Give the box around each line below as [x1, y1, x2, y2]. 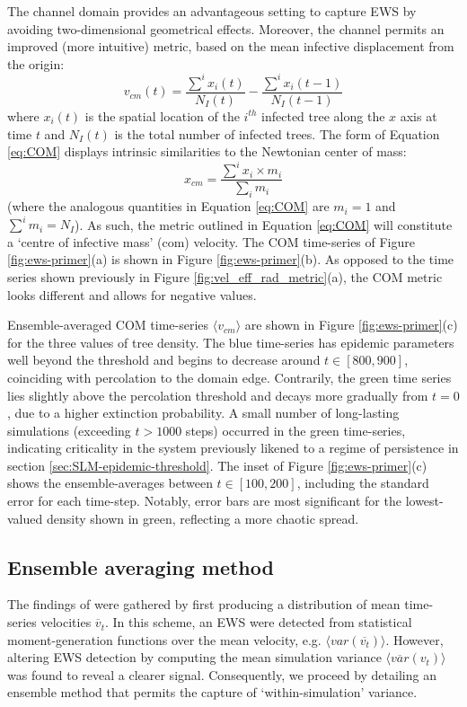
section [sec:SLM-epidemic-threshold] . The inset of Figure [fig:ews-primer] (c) [7, 455, 427, 474]
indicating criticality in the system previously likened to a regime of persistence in [7, 438, 459, 457]
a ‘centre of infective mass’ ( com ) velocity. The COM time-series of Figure [7, 232, 416, 251]
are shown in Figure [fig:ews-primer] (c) [244, 315, 458, 334]
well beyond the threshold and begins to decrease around [7, 350, 321, 369]
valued [7, 508, 43, 527]
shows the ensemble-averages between [7, 473, 213, 492]
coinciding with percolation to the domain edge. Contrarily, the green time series [7, 367, 452, 386]
